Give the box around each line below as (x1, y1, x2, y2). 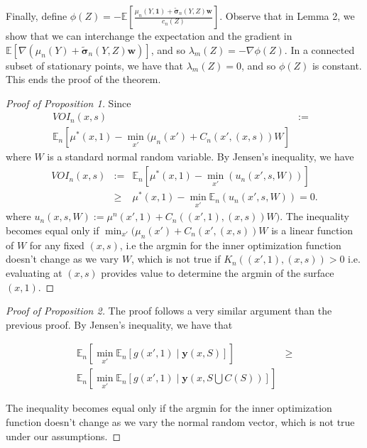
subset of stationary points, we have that (6, 58, 184, 72)
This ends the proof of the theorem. (6, 72, 161, 87)
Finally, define (6, 9, 67, 23)
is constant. (312, 58, 362, 72)
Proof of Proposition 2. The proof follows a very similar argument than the (6, 303, 332, 318)
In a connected (290, 42, 355, 57)
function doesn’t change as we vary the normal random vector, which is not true (6, 415, 355, 429)
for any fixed (29, 237, 84, 252)
